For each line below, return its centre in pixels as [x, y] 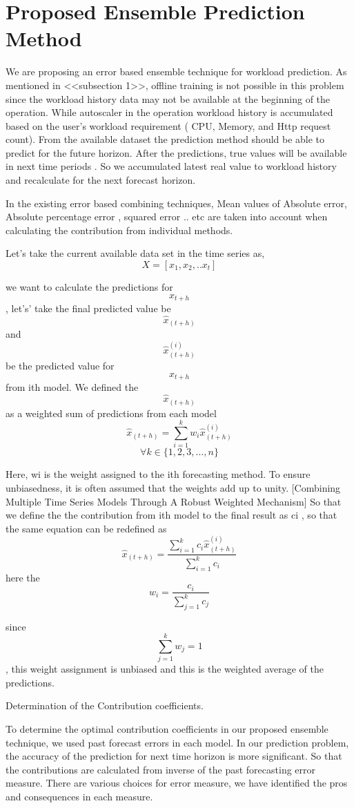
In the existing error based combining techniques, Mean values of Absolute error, [176, 203]
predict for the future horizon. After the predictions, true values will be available [176, 152]
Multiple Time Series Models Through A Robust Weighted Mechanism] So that [174, 501]
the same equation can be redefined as [86, 528]
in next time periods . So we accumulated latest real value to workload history [171, 166]
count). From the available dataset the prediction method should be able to [165, 139]
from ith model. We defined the [72, 387]
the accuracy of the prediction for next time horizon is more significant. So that [174, 756]
